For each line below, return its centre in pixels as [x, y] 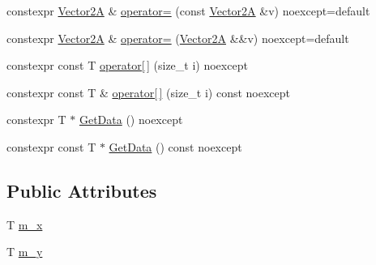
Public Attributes [82, 190]
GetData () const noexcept [175, 146]
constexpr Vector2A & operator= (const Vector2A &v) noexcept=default [188, 11]
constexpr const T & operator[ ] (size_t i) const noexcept [149, 92]
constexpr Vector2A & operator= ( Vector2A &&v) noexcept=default [178, 38]
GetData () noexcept [131, 120]
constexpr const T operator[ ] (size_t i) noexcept [127, 65]
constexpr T [36, 120]
